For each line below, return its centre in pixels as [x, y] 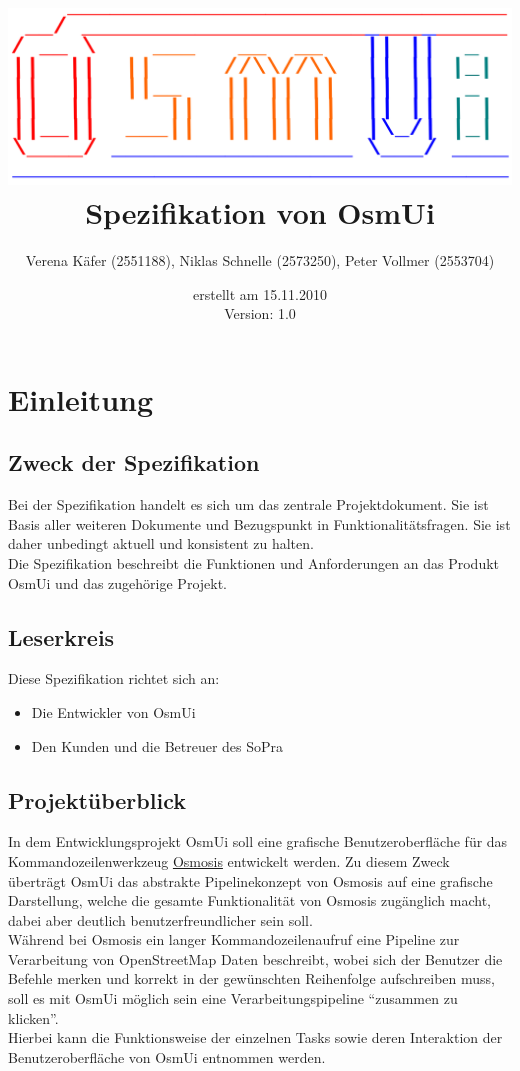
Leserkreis [61, 636]
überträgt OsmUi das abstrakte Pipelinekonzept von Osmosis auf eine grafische [250, 880]
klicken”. [33, 1017]
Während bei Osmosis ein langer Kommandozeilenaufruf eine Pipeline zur [234, 939]
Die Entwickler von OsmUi [113, 711]
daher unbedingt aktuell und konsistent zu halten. [161, 543]
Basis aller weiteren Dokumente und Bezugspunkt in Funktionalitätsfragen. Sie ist [259, 523]
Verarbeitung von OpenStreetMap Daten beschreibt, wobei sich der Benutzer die [255, 958]
